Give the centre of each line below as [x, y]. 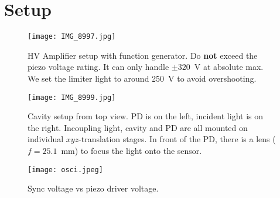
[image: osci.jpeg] [65, 170]
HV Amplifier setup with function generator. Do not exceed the [143, 55]
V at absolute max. [229, 67]
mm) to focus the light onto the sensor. [132, 150]
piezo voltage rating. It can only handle [98, 67]
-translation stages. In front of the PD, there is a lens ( [177, 139]
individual [46, 139]
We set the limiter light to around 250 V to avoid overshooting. [142, 78]
